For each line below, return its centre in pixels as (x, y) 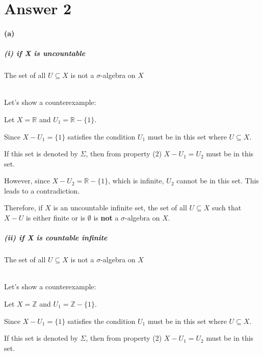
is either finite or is (56, 218)
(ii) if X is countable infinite (56, 238)
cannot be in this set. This (218, 181)
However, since (27, 181)
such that (227, 208)
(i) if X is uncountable (45, 53)
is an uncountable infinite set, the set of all (120, 208)
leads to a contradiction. (42, 190)
